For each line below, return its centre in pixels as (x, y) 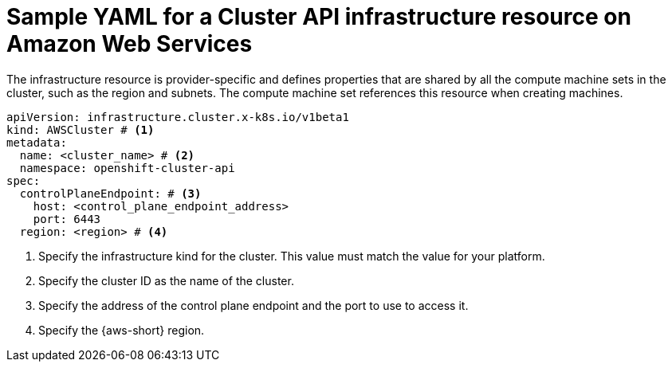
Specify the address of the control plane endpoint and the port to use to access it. (253, 305)
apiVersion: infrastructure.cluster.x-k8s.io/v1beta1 (178, 117)
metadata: (37, 142)
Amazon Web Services (130, 44)
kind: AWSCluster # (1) (81, 129)
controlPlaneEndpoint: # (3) (110, 193)
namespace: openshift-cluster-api (127, 168)
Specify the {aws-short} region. (122, 330)
